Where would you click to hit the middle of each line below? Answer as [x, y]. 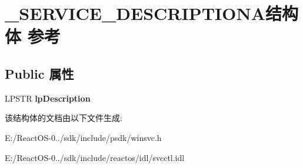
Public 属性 [39, 73]
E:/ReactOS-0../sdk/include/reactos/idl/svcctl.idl [95, 157]
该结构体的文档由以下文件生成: [64, 118]
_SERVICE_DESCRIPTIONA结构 [152, 13]
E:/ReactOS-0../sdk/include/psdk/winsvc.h [83, 137]
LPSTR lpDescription [48, 98]
